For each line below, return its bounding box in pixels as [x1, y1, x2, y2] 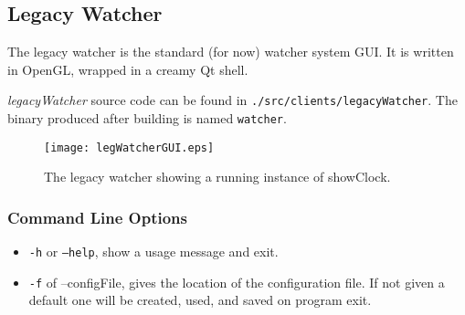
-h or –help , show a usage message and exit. [28, 242, 279, 261]
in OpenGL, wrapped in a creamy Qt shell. [7, 59, 248, 79]
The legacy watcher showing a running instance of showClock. [44, 167, 391, 186]
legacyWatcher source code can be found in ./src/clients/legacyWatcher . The [7, 90, 458, 110]
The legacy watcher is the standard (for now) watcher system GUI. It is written [7, 42, 454, 61]
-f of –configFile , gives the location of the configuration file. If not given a [28, 272, 445, 291]
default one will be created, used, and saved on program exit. [28, 290, 372, 310]
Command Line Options [7, 205, 187, 228]
